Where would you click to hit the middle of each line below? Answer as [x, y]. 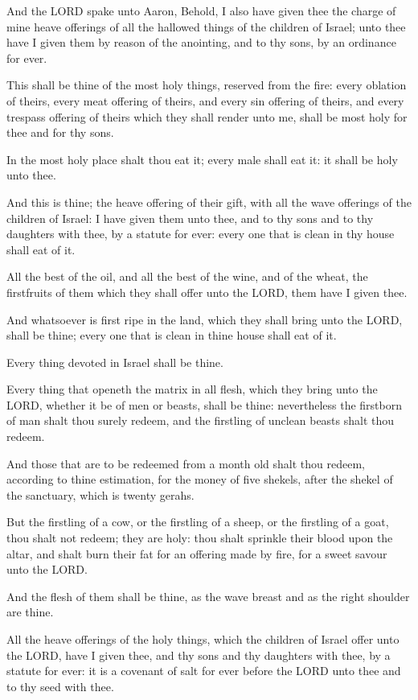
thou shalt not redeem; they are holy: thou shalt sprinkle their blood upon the [200, 538]
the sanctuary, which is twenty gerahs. [100, 494]
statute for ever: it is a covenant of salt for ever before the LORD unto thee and [204, 671]
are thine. [30, 612]
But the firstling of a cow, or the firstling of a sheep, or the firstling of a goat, [198, 522]
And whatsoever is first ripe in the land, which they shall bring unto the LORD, [205, 319]
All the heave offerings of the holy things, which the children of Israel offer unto [203, 639]
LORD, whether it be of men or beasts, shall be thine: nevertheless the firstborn [205, 404]
